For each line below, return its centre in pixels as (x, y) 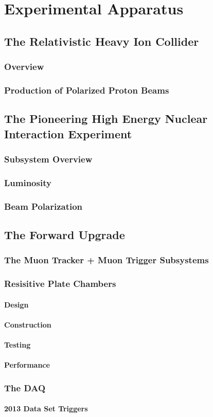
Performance (27, 365)
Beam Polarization (43, 206)
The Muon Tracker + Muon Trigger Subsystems (106, 260)
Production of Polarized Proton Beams (87, 90)
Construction (28, 324)
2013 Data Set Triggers (46, 409)
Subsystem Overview (48, 159)
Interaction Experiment (68, 133)
